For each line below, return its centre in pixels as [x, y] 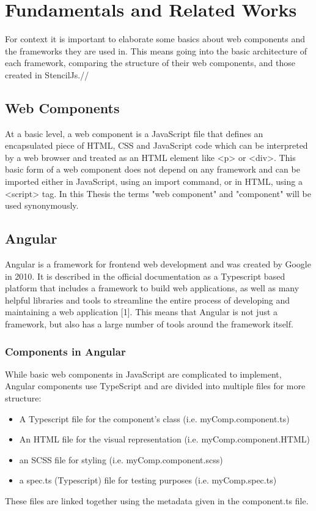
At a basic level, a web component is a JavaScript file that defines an [134, 133]
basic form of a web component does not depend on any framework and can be [152, 169]
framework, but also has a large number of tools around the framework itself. [149, 324]
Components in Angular [65, 351]
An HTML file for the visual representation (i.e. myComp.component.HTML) [164, 439]
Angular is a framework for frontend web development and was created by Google [158, 264]
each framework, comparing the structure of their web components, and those [150, 63]
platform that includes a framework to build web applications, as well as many [152, 288]
